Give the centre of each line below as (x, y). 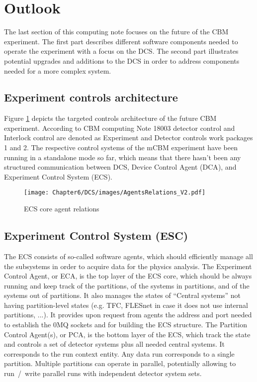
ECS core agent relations (62, 209)
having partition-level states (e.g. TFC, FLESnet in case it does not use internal (126, 305)
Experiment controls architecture (91, 97)
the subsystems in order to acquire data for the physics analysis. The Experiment (128, 266)
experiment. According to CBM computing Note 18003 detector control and (120, 128)
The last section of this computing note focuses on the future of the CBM (116, 32)
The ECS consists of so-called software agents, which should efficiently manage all (128, 256)
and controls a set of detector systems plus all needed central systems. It (115, 344)
